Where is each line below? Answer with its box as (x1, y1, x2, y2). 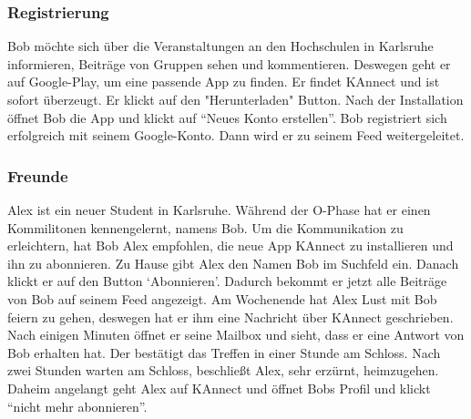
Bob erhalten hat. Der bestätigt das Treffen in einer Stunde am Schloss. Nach (7, 342, 441, 362)
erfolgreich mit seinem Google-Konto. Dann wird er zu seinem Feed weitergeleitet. (7, 126, 465, 145)
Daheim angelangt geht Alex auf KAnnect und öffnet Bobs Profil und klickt (7, 378, 431, 397)
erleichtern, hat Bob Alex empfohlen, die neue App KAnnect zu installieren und (7, 236, 454, 255)
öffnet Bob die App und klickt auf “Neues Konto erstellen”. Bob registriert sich (7, 107, 447, 127)
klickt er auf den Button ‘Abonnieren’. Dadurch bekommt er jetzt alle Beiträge (7, 271, 447, 291)
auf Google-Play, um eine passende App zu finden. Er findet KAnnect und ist (7, 72, 440, 91)
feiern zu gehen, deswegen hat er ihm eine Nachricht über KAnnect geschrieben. (7, 307, 454, 326)
